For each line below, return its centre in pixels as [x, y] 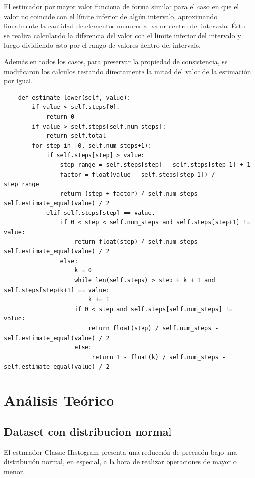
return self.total [76, 136]
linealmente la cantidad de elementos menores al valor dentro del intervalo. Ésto [125, 26]
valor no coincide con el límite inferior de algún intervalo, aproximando [111, 16]
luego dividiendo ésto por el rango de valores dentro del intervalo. [102, 45]
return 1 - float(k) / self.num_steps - [159, 357]
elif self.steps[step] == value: [100, 213]
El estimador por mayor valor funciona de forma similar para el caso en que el [122, 6]
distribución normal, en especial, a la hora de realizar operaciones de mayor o [120, 462]
